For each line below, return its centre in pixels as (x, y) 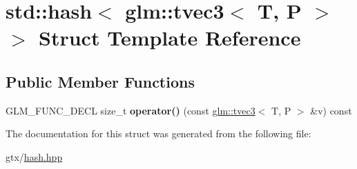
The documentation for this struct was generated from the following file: (158, 133)
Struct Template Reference (170, 38)
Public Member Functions (100, 81)
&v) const (331, 110)
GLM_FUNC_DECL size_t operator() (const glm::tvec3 (131, 110)
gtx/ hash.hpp (34, 156)
